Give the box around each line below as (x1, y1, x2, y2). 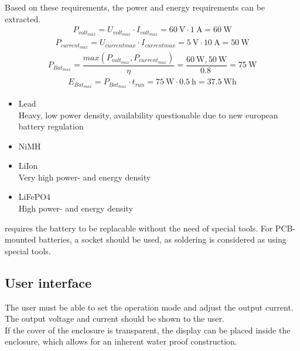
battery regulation (18, 120, 84, 132)
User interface (5, 273, 91, 291)
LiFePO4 (18, 190, 51, 203)
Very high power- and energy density (18, 171, 151, 183)
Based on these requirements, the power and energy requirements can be (5, 1, 265, 13)
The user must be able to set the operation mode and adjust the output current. (5, 301, 294, 313)
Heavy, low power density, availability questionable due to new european (18, 108, 278, 121)
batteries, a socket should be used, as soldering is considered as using (38, 233, 287, 246)
